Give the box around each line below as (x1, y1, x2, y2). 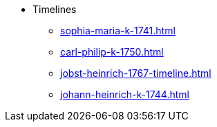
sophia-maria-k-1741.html (60, 25, 176, 36)
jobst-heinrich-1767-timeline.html (60, 67, 211, 79)
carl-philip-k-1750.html (60, 46, 164, 58)
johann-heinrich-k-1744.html (60, 89, 189, 100)
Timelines (32, 3, 77, 15)
